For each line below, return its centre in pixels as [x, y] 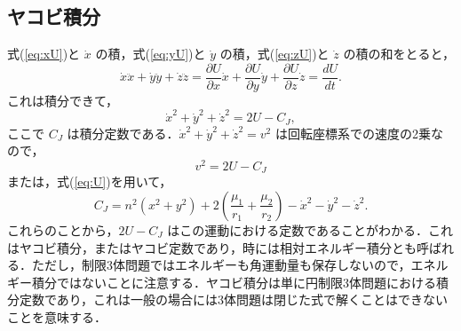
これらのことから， [63, 229]
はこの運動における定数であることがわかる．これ [310, 229]
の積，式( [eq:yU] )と [151, 54]
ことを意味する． [57, 316]
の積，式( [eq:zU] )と [274, 54]
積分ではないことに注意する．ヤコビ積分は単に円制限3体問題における [234, 282]
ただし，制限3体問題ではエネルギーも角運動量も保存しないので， [221, 265]
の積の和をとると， [399, 54]
